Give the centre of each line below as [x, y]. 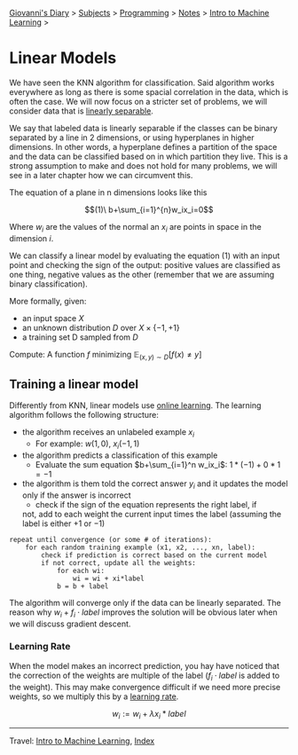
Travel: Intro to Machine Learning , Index [82, 741]
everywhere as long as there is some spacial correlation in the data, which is [149, 91]
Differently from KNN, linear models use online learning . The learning [135, 405]
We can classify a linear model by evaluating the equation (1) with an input [145, 256]
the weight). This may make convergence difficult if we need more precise [145, 687]
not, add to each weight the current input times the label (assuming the [152, 514]
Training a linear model [74, 384]
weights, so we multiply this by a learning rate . [94, 696]
